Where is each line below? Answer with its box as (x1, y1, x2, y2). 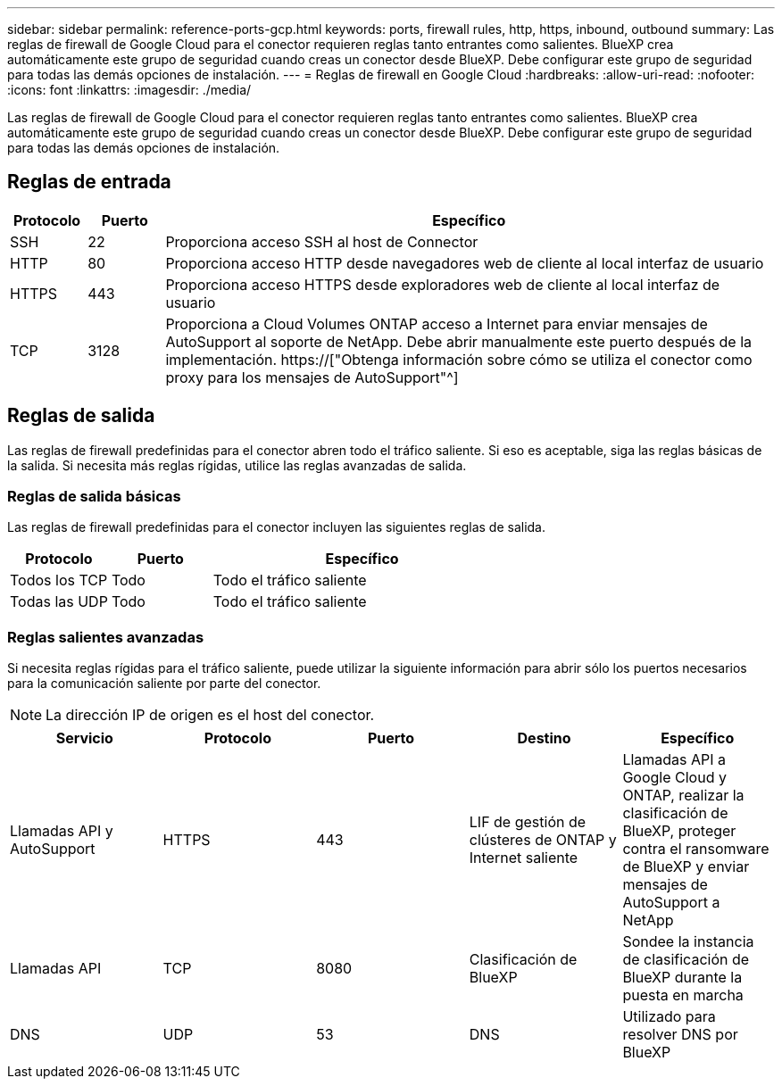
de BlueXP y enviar (622, 858, 750, 876)
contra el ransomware (622, 840, 770, 858)
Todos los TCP (10, 571, 108, 590)
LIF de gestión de (469, 813, 586, 832)
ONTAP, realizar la (622, 786, 745, 805)
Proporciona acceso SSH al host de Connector (165, 232, 478, 251)
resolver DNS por (622, 1025, 738, 1044)
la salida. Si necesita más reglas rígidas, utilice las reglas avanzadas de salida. (7, 457, 467, 473)
